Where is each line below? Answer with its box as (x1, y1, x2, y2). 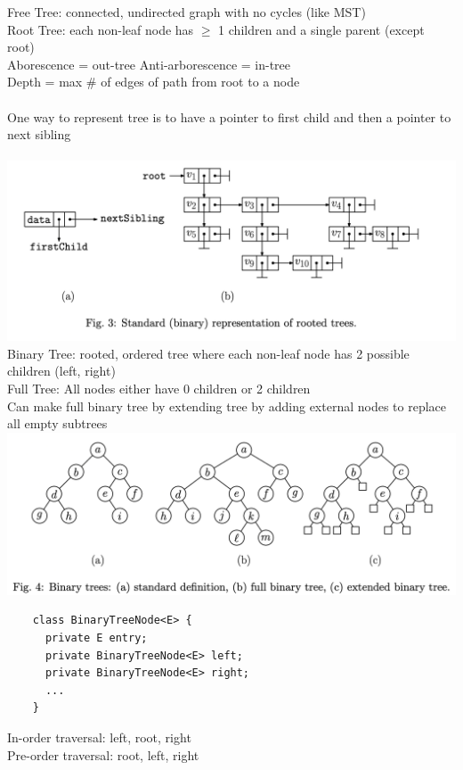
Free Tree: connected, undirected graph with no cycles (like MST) (7, 3, 366, 21)
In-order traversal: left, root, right (7, 727, 191, 746)
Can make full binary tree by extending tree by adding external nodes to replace (7, 396, 447, 415)
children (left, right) (7, 361, 116, 380)
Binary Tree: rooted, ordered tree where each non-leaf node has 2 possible (7, 344, 410, 362)
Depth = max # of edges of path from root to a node (7, 72, 300, 91)
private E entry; (45, 632, 148, 644)
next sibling (7, 125, 71, 144)
